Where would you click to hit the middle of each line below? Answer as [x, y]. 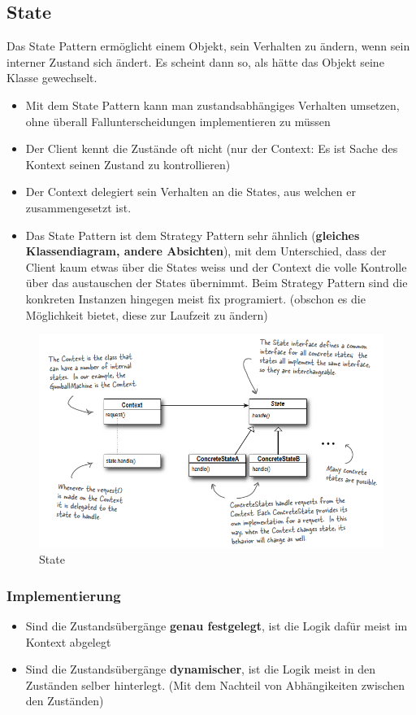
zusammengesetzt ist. [78, 207]
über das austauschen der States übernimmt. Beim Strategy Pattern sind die [217, 283]
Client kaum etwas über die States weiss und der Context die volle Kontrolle [216, 266]
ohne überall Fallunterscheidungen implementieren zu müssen [178, 121]
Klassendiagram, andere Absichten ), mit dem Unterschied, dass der [206, 251]
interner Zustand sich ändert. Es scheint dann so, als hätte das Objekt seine [195, 61]
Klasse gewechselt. [52, 78]
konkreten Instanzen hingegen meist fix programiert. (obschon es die [195, 298]
